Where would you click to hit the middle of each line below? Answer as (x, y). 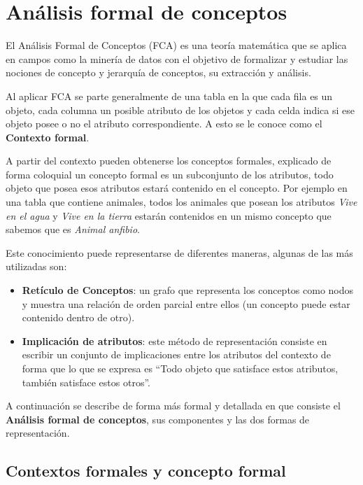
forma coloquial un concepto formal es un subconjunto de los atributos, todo (170, 174)
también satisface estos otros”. (86, 382)
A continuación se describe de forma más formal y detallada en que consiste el (173, 406)
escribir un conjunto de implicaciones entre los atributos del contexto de (176, 354)
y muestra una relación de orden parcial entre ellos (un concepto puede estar (186, 303)
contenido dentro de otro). (78, 317)
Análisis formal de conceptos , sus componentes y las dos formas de (158, 419)
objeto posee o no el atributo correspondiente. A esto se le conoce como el (164, 124)
